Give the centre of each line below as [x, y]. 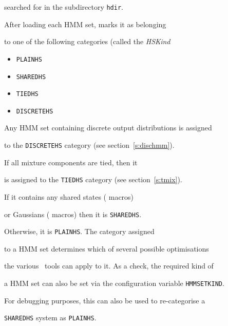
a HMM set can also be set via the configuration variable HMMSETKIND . [114, 283]
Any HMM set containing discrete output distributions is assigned [108, 128]
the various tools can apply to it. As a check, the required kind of [109, 266]
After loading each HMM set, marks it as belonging [85, 24]
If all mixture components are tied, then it [71, 162]
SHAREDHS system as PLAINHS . [50, 318]
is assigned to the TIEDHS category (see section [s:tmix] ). [93, 179]
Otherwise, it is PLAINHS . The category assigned [79, 231]
